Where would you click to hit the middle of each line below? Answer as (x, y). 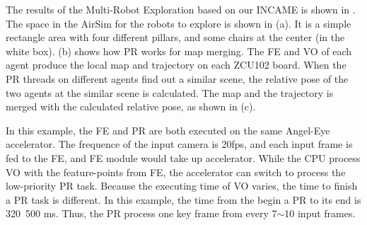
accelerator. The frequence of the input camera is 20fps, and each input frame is (179, 144)
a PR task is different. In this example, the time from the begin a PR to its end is (183, 199)
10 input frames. (320, 213)
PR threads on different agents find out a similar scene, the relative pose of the (177, 78)
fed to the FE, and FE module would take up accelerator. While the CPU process (183, 157)
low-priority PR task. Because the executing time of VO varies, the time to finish (182, 186)
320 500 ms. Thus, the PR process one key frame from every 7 (141, 213)
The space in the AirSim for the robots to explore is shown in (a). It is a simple (179, 23)
